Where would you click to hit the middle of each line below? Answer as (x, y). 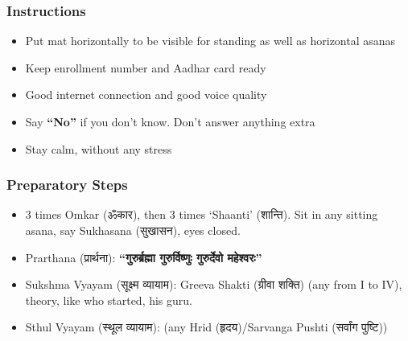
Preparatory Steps (67, 185)
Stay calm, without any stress (99, 148)
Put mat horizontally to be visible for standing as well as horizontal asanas (210, 41)
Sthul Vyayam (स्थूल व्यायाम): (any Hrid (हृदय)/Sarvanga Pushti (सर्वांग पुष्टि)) (206, 327)
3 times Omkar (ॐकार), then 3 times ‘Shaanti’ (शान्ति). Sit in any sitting (202, 214)
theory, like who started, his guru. (109, 300)
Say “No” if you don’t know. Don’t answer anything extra (170, 121)
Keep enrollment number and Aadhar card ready (146, 67)
